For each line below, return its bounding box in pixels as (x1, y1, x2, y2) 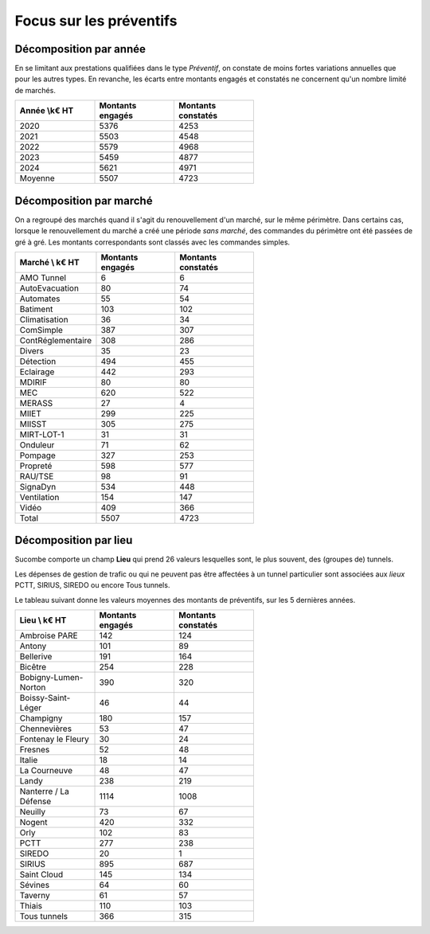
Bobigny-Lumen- (19, 672, 84, 682)
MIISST (19, 418, 47, 429)
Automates (19, 293, 61, 304)
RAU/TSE (19, 471, 54, 482)
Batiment (19, 303, 53, 315)
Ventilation (19, 491, 60, 502)
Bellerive (19, 651, 53, 662)
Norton (19, 682, 46, 693)
